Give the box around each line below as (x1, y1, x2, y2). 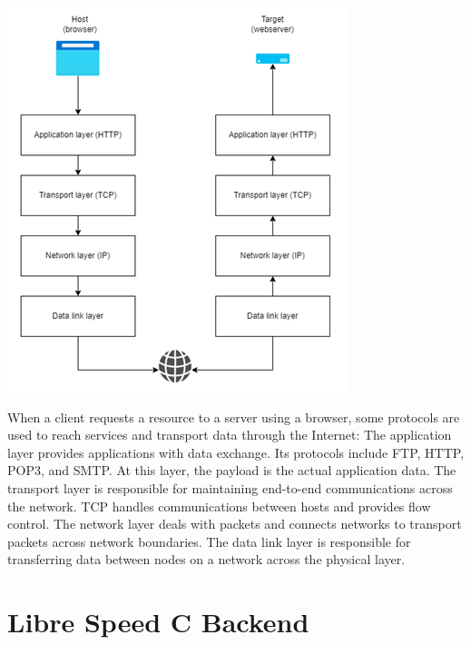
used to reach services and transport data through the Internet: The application (7, 425, 452, 444)
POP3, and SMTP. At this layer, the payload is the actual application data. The (7, 461, 456, 480)
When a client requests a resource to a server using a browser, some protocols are (7, 407, 460, 426)
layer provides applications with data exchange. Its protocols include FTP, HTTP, (7, 442, 465, 461)
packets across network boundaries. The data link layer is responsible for (7, 531, 411, 551)
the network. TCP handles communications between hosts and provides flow (7, 496, 431, 515)
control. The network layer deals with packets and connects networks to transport (7, 514, 462, 533)
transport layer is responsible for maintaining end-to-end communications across (7, 478, 453, 497)
